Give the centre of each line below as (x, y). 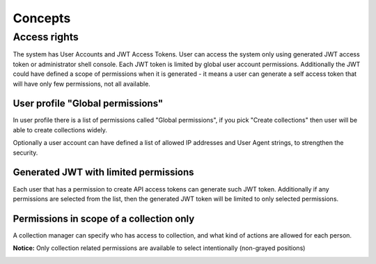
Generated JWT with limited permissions (103, 172)
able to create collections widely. (60, 130)
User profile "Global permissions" (88, 103)
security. (25, 153)
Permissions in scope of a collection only (104, 218)
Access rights (46, 37)
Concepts (42, 18)
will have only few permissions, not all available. (82, 84)
